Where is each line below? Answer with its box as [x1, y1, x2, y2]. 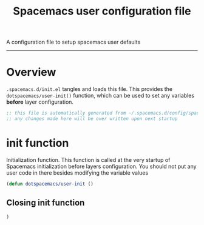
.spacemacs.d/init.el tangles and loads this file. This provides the [6, 86, 173, 93]
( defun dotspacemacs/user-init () [6, 181, 94, 187]
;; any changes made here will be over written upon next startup [6, 116, 178, 122]
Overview [6, 65, 56, 79]
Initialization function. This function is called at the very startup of [6, 156, 171, 163]
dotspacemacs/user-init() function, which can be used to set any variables [6, 92, 195, 99]
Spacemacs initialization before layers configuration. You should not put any [6, 163, 197, 170]
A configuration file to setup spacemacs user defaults [6, 38, 141, 46]
